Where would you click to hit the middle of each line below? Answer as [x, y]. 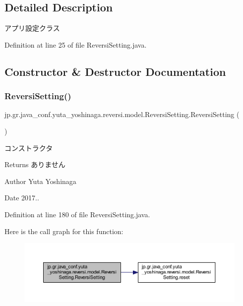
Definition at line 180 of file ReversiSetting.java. [77, 214]
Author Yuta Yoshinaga [40, 181]
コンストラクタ [29, 148]
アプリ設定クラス [32, 28]
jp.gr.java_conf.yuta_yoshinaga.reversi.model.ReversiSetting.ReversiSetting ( [122, 114]
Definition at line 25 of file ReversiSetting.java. [76, 44]
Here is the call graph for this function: [64, 231]
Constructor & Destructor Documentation [115, 71]
